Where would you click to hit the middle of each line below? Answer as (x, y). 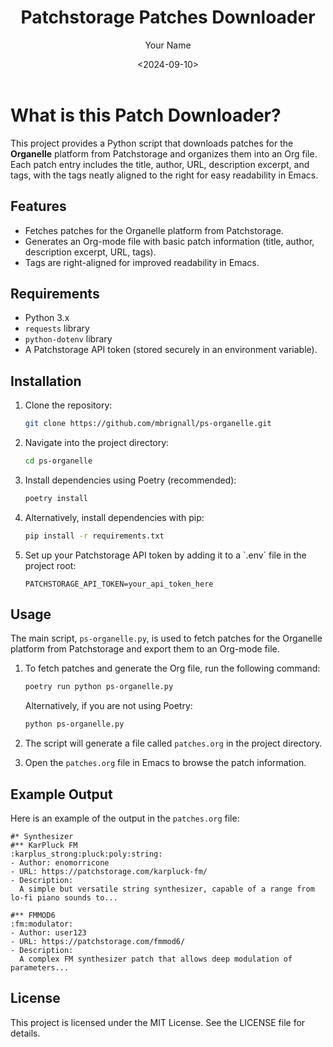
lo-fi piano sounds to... (64, 898)
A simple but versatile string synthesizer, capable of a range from (167, 889)
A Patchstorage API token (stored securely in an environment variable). (171, 350)
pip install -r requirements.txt (94, 536)
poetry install (56, 498)
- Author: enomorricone (60, 863)
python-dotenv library (68, 339)
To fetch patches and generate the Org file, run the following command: (172, 668)
